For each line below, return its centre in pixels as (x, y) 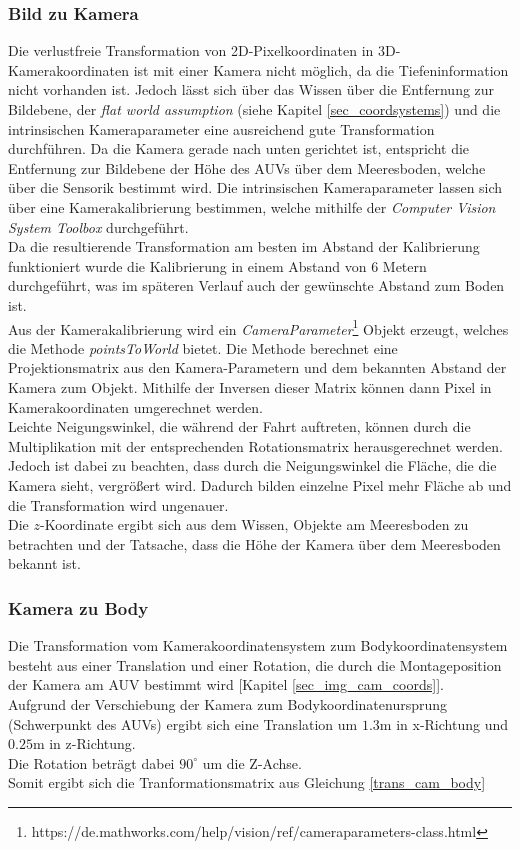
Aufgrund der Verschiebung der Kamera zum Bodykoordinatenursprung (228, 703)
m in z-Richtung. (84, 743)
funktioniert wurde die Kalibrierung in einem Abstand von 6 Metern (217, 265)
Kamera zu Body (78, 607)
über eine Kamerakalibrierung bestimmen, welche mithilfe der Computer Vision (252, 206)
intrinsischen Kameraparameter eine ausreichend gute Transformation (221, 128)
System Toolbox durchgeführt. (98, 226)
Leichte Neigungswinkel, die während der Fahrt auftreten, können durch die (239, 426)
